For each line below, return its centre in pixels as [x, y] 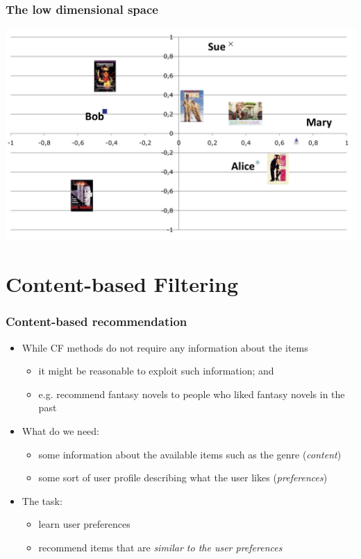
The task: [42, 500]
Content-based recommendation [96, 321]
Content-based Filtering [122, 284]
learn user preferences [84, 524]
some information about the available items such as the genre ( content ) [190, 454]
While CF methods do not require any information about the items [165, 347]
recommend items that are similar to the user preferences [160, 547]
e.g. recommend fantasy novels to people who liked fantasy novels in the [192, 394]
